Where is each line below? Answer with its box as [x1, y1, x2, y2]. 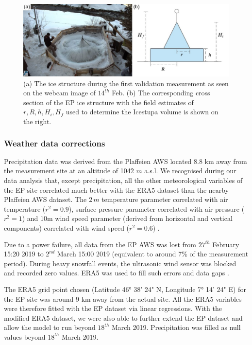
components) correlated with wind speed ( [4, 223, 130, 233]
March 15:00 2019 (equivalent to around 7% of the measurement [57, 249, 249, 259]
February [212, 239, 239, 249]
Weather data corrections [4, 137, 105, 149]
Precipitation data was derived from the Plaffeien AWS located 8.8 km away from [4, 156, 247, 166]
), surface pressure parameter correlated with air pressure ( [68, 203, 245, 214]
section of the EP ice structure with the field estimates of [23, 97, 194, 107]
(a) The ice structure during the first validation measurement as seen [23, 78, 229, 88]
